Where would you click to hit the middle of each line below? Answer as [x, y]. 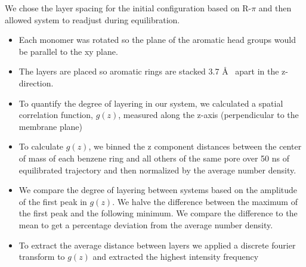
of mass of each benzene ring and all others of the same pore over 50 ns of [154, 158]
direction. [36, 83]
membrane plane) [51, 126]
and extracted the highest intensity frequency [176, 257]
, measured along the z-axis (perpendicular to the [208, 115]
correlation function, [56, 115]
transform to [42, 257]
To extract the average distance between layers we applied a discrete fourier [157, 245]
